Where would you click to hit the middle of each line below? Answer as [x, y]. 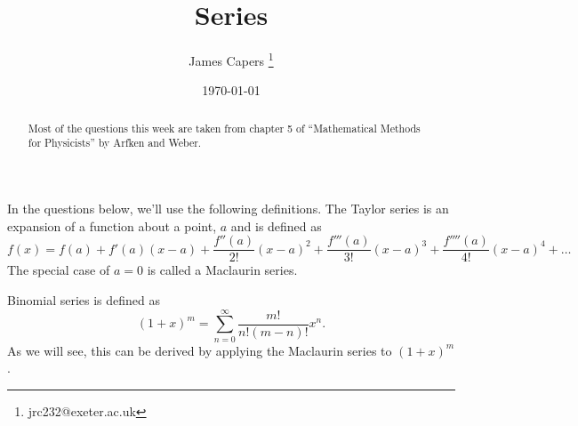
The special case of [59, 270]
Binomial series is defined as [84, 299]
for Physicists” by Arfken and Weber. [115, 143]
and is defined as [276, 225]
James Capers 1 [231, 59]
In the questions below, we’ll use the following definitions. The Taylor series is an [228, 209]
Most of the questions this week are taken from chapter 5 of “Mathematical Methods [224, 128]
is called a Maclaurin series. [222, 270]
